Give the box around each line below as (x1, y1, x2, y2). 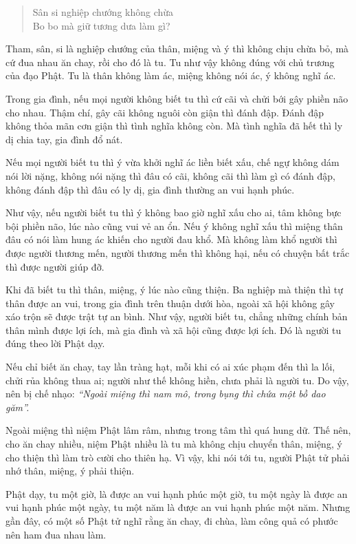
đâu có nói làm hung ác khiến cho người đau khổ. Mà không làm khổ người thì (5, 232, 337, 247)
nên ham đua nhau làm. (5, 527, 107, 541)
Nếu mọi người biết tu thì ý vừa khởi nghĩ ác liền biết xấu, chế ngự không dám (5, 155, 340, 169)
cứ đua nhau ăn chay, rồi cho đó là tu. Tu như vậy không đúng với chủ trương (5, 54, 335, 69)
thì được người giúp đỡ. (5, 259, 104, 273)
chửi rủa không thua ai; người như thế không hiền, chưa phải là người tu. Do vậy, (5, 373, 349, 387)
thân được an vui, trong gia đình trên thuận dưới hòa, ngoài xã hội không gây (5, 295, 335, 310)
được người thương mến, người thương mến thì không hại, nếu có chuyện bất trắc (5, 245, 350, 260)
